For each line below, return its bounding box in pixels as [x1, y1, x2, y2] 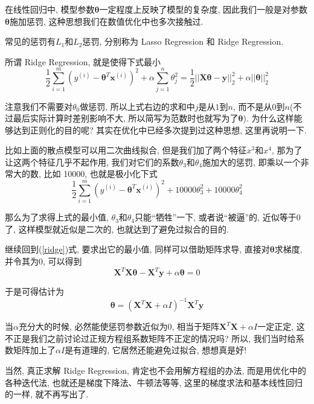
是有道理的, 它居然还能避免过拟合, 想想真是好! [65, 344, 247, 356]
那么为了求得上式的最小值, [5, 211, 109, 223]
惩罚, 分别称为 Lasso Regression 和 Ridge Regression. [82, 35, 284, 48]
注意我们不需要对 [5, 100, 72, 112]
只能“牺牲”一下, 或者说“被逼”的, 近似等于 [135, 211, 296, 223]
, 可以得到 [43, 254, 82, 267]
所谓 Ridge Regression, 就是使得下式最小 [5, 55, 161, 68]
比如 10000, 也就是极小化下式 [43, 167, 158, 180]
